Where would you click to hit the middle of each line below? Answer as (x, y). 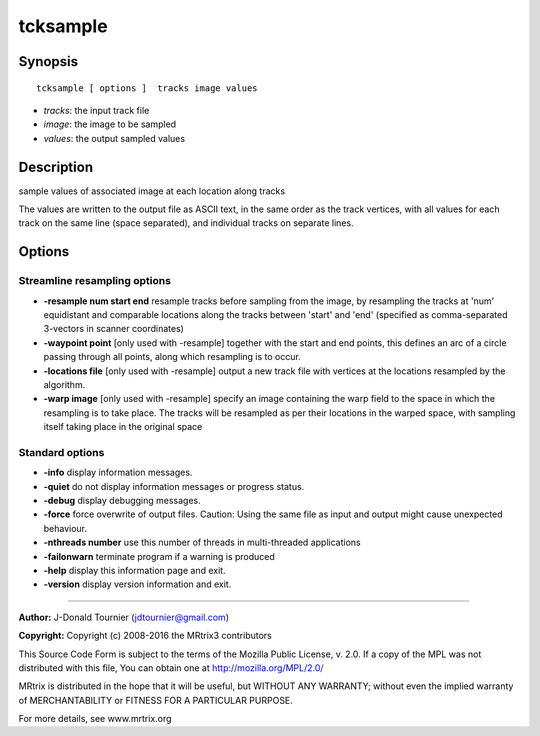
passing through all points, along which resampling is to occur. (172, 357)
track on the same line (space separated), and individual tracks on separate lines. (186, 223)
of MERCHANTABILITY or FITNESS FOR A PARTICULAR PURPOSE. (156, 700)
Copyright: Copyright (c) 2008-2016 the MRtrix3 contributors (145, 636)
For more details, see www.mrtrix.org (95, 719)
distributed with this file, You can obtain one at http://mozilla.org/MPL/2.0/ (171, 667)
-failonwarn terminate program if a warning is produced (159, 556)
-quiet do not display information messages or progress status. (174, 486)
